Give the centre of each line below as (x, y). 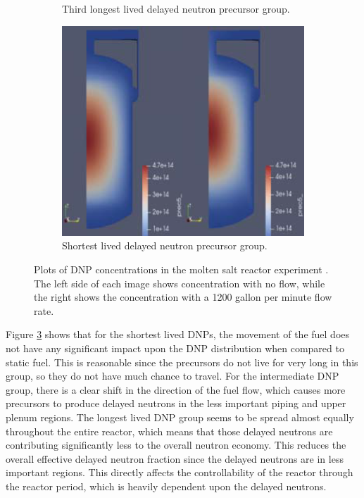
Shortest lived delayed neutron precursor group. (165, 245)
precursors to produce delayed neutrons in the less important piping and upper (176, 403)
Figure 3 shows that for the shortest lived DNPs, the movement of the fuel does (178, 334)
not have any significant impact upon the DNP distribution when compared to (175, 348)
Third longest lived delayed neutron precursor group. (176, 8)
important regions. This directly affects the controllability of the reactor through (180, 472)
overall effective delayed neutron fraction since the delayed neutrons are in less (175, 458)
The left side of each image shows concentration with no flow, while (180, 283)
